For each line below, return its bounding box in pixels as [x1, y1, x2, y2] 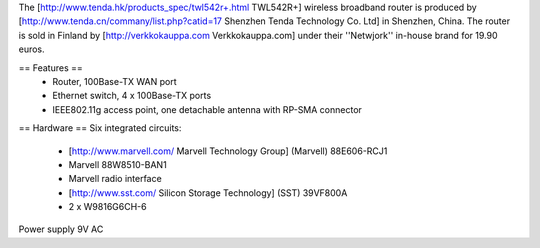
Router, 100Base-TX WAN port [52, 75, 177, 87]
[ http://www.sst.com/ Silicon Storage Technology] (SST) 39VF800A [68, 186, 348, 199]
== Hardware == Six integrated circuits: [18, 122, 182, 134]
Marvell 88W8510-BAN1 [68, 158, 167, 170]
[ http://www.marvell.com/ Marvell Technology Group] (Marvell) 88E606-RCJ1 [68, 145, 388, 157]
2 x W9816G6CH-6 [68, 201, 147, 213]
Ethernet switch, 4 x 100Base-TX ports [52, 90, 212, 102]
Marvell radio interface [68, 173, 162, 185]
